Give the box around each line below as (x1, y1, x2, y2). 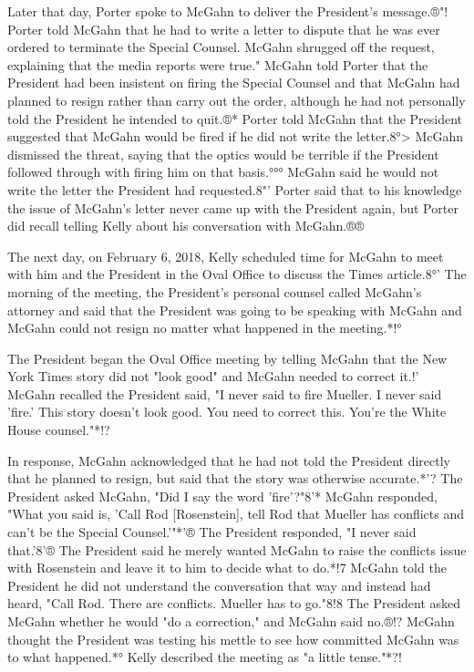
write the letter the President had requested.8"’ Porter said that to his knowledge (7, 180, 462, 199)
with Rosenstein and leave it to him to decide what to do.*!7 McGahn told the (7, 558, 447, 577)
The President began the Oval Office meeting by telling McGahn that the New (7, 348, 448, 367)
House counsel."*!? (7, 420, 110, 439)
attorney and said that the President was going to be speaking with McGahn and (7, 300, 462, 319)
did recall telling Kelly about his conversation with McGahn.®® (7, 216, 365, 235)
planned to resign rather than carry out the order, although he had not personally (7, 90, 466, 109)
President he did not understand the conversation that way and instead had (7, 575, 431, 594)
